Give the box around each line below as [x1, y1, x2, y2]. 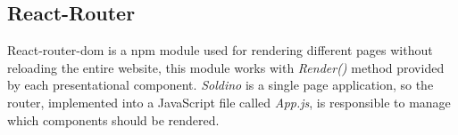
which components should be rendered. [7, 110, 220, 129]
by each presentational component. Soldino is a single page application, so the [7, 75, 434, 94]
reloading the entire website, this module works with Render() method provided [7, 58, 445, 76]
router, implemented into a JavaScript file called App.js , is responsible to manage [7, 92, 451, 111]
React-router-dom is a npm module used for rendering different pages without [7, 41, 433, 60]
